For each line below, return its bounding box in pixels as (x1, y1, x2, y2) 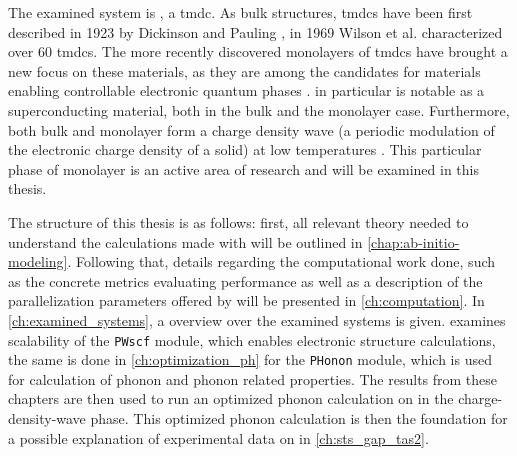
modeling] (8, 251, 68, 272)
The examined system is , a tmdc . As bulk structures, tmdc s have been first (8, 2, 473, 22)
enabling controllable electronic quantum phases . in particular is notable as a (8, 80, 485, 101)
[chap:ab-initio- (367, 231, 460, 252)
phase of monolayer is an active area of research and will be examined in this (8, 158, 479, 179)
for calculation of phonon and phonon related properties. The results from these (8, 368, 498, 389)
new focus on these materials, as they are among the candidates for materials (8, 60, 481, 81)
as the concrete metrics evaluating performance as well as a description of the (8, 270, 483, 291)
